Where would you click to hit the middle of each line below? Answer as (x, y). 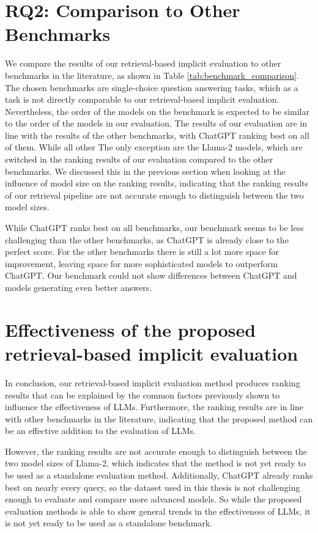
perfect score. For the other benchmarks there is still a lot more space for (142, 252)
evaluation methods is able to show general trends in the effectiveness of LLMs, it (158, 511)
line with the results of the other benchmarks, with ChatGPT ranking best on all (157, 135)
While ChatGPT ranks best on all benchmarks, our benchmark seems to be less (154, 228)
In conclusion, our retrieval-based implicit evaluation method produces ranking (153, 382)
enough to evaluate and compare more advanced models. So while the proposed (153, 499)
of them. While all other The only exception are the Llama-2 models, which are (154, 147)
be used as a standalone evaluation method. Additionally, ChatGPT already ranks (159, 475)
